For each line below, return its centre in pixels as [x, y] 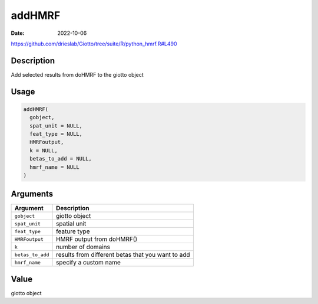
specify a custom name [88, 263]
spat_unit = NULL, [56, 126]
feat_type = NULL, [56, 134]
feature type [73, 231]
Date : [18, 33]
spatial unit [71, 224]
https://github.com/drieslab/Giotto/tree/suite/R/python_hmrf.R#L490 [94, 44]
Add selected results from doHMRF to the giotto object [77, 74]
